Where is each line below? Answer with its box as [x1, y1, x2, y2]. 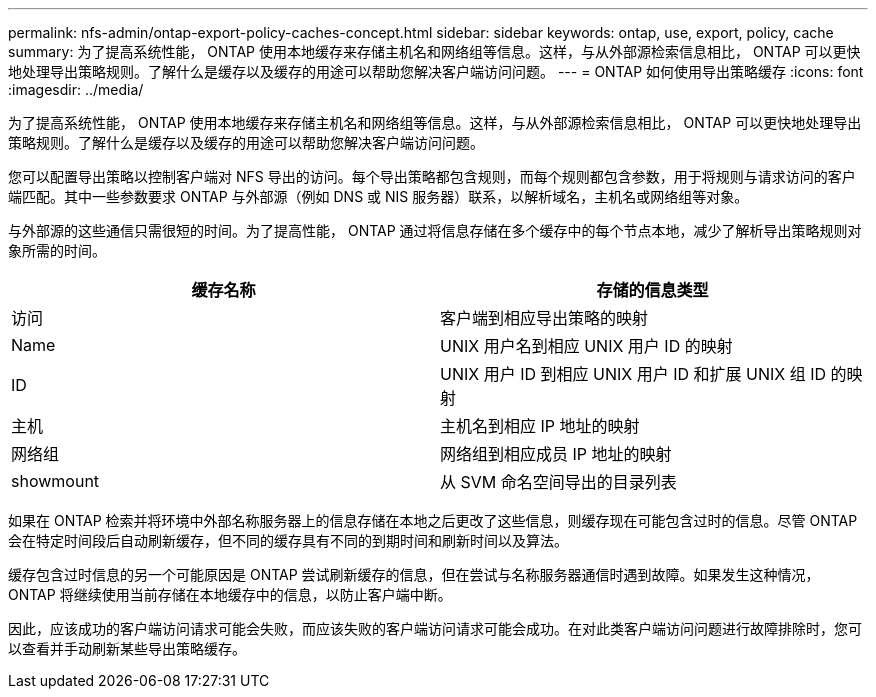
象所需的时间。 [8, 242, 106, 259]
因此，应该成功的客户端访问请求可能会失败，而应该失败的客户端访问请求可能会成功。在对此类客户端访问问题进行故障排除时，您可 [8, 620, 862, 637]
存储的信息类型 [596, 280, 709, 300]
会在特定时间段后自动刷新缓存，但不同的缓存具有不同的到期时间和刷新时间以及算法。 [8, 532, 568, 549]
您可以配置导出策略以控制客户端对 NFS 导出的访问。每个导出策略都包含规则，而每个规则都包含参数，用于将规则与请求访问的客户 [8, 168, 856, 185]
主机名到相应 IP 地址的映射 [440, 416, 640, 436]
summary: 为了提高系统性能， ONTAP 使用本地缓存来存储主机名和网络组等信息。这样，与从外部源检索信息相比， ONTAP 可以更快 [8, 43, 861, 60]
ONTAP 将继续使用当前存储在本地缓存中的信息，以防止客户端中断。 [8, 586, 452, 603]
